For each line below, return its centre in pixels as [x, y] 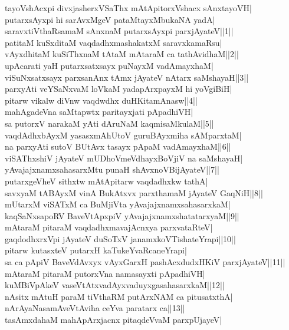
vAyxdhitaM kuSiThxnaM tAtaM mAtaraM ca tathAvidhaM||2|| [122, 54]
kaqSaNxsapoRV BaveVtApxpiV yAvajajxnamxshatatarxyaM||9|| [122, 215]
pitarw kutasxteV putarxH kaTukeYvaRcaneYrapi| [96, 250]
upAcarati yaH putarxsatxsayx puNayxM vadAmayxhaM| [109, 65]
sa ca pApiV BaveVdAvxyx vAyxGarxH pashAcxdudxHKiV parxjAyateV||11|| [145, 262]
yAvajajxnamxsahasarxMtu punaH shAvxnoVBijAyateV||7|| [112, 169]
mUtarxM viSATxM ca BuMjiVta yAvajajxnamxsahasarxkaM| [118, 204]
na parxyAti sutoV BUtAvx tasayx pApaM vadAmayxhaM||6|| [118, 146]
